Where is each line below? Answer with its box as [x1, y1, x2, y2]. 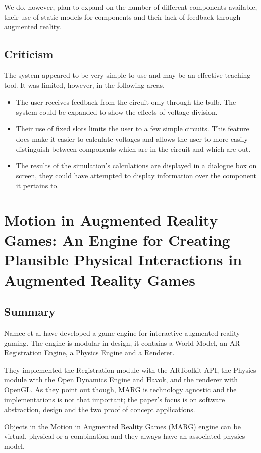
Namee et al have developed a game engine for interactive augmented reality [4, 328, 240, 338]
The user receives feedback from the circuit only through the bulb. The [16, 97, 236, 107]
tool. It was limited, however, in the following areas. [4, 79, 165, 90]
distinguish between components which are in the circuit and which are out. [16, 143, 251, 154]
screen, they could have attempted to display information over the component [16, 170, 257, 180]
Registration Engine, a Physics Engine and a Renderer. [4, 347, 175, 358]
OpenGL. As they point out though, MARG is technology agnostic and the [4, 384, 237, 395]
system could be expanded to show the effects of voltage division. [16, 106, 218, 117]
